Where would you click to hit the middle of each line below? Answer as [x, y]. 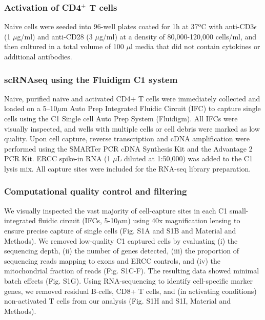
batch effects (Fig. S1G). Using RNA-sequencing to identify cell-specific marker [129, 280]
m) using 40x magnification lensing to [181, 220]
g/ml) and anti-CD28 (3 [55, 36]
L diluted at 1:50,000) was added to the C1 [185, 158]
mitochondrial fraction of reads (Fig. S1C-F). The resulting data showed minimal [132, 271]
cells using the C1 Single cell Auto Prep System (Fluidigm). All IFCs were [121, 118]
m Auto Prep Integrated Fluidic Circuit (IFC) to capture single [161, 108]
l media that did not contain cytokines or [195, 46]
